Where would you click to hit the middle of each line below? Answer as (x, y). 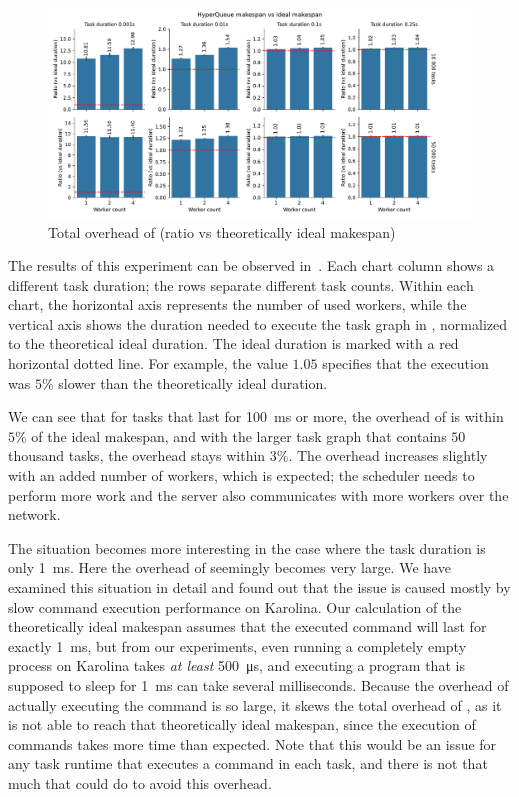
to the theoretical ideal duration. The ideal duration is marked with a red (233, 343)
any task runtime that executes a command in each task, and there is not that (248, 763)
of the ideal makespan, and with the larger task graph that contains (239, 435)
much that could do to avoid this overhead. (140, 782)
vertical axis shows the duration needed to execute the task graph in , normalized (257, 323)
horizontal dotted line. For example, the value (148, 363)
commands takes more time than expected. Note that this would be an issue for (252, 743)
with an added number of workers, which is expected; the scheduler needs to (241, 475)
